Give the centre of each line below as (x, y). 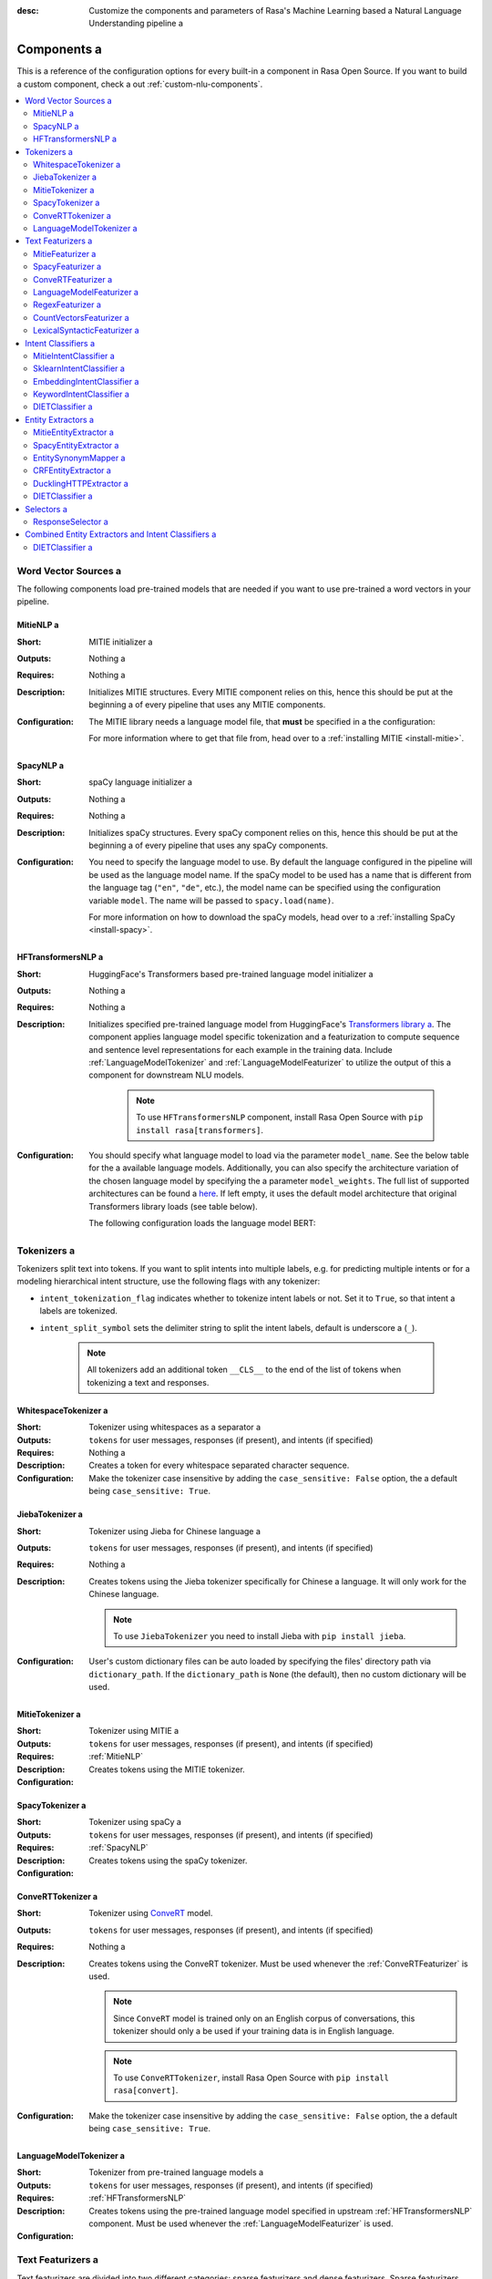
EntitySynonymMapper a (79, 458)
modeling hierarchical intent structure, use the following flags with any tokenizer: (169, 1282)
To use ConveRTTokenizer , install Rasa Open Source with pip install (251, 2078)
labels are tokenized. (79, 1311)
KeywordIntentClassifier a (81, 394)
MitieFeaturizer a (65, 253)
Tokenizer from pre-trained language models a (176, 2172)
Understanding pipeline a (136, 24)
